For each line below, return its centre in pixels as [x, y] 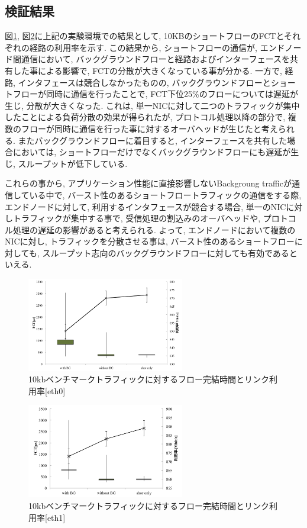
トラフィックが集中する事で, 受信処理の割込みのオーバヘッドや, [137, 218]
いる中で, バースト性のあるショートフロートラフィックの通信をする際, [165, 194]
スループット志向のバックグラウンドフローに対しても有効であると [170, 252]
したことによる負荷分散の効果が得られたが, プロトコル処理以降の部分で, [145, 117]
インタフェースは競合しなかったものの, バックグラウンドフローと [144, 82]
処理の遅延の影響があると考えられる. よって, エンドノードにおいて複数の [154, 229]
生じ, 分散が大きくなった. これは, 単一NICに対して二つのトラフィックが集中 [152, 105]
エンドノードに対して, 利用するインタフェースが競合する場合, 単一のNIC [146, 206]
